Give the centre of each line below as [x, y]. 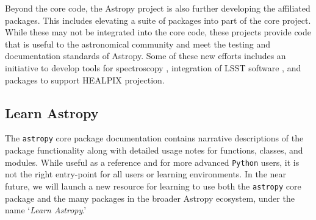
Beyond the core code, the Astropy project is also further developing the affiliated [158, 8]
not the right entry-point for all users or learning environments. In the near [146, 174]
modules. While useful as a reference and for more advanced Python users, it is [152, 162]
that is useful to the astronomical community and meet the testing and [138, 44]
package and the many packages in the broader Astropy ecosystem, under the [150, 198]
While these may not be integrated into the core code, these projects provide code [158, 32]
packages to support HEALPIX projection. [85, 80]
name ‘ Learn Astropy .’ [46, 210]
